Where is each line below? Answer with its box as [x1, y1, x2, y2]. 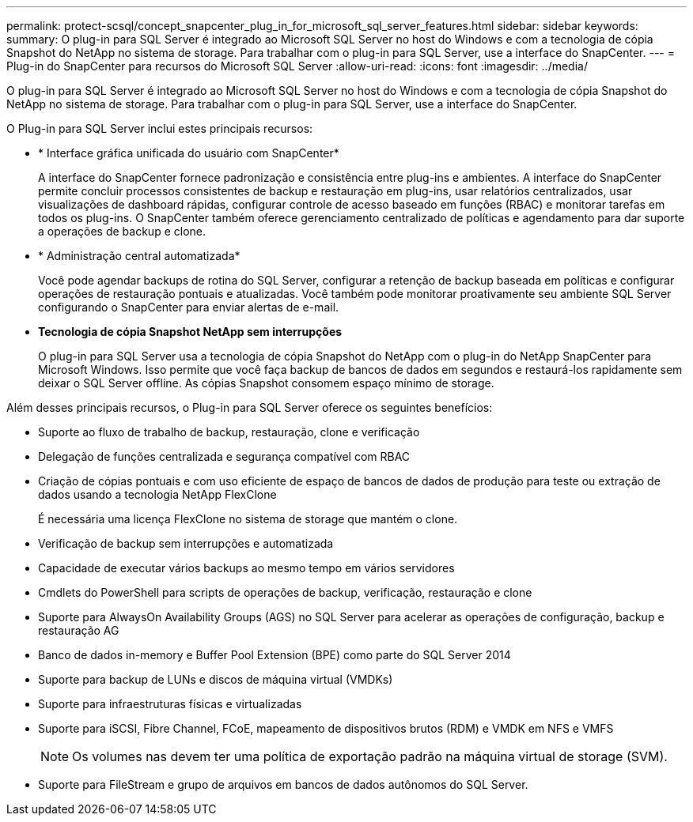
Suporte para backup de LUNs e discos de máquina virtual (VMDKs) [38, 673, 393, 686]
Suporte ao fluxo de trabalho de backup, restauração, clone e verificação [38, 425, 420, 439]
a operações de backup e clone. [38, 224, 206, 238]
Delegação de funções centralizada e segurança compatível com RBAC [38, 450, 411, 463]
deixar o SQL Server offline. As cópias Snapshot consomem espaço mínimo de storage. [38, 376, 494, 390]
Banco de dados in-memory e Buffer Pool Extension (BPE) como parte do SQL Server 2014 [38, 648, 511, 662]
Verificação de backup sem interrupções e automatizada [38, 537, 334, 550]
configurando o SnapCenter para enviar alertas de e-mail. [38, 300, 339, 314]
